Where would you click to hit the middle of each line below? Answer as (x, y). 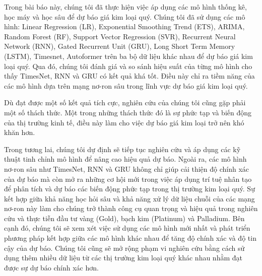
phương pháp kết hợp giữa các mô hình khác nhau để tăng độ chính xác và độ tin (130, 238)
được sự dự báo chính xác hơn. (51, 267)
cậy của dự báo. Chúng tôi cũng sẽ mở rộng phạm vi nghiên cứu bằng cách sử (124, 248)
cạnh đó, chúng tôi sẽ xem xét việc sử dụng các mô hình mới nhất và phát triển (127, 228)
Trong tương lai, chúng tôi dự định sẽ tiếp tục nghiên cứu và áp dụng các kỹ (122, 149)
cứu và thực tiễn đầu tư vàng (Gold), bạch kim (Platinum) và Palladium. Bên (124, 218)
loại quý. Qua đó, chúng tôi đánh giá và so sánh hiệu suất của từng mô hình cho (128, 66)
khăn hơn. (20, 132)
